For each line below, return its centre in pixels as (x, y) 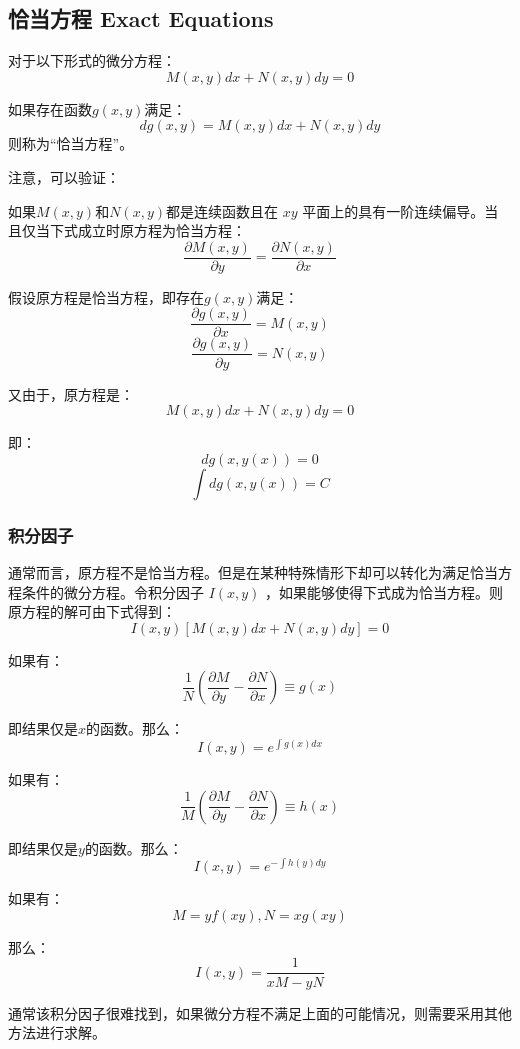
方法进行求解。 (57, 1032)
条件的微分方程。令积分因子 (112, 591)
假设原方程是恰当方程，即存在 (106, 296)
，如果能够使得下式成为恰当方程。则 (384, 591)
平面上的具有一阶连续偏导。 (393, 210)
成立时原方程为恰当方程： (161, 230)
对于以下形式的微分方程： (92, 60)
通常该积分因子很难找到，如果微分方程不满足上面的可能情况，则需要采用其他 (260, 1012)
